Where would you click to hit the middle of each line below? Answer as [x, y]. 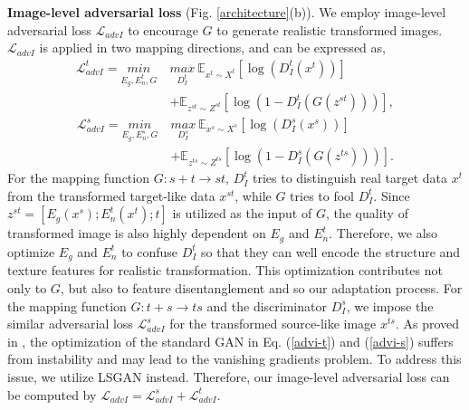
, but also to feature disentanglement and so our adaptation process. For [261, 287]
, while [253, 195]
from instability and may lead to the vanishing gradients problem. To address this [234, 359]
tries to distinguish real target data [349, 178]
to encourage [163, 29]
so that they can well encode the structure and [331, 251]
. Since [392, 195]
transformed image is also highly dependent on [137, 233]
